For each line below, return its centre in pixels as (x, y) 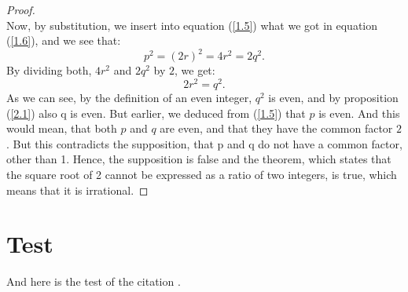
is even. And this (359, 113)
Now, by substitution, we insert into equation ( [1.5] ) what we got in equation (192, 25)
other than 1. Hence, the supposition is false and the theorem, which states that (199, 159)
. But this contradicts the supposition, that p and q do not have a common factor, (204, 143)
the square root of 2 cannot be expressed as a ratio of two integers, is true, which (202, 174)
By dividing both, (49, 70)
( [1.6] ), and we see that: (64, 40)
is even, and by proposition (333, 97)
